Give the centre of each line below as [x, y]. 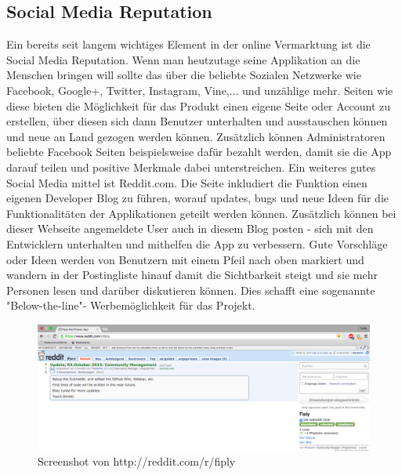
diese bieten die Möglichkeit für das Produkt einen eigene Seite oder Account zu [199, 105]
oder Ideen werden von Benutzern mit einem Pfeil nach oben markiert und [185, 259]
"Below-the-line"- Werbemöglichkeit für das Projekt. [131, 305]
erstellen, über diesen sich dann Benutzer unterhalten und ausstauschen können [197, 121]
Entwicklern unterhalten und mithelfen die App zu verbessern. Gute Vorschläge [197, 243]
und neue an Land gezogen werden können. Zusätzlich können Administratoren [196, 136]
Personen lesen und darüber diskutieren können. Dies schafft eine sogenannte [191, 290]
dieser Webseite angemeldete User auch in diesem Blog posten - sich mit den [190, 228]
